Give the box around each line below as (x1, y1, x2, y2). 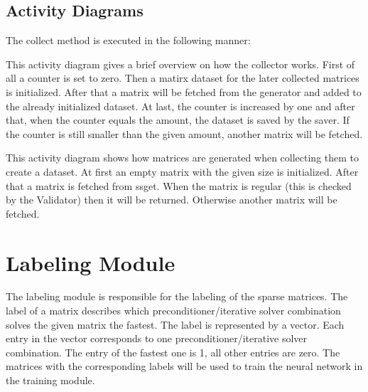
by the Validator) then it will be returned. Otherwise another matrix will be (6, 192, 337, 207)
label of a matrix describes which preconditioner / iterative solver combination (6, 303, 341, 318)
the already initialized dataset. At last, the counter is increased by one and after (6, 98, 355, 113)
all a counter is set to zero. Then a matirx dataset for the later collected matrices (6, 70, 359, 85)
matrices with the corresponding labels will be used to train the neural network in (6, 359, 363, 374)
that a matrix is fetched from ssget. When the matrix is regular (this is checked (6, 178, 352, 193)
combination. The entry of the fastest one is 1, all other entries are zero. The (6, 344, 340, 359)
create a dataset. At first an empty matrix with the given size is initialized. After (6, 164, 359, 179)
